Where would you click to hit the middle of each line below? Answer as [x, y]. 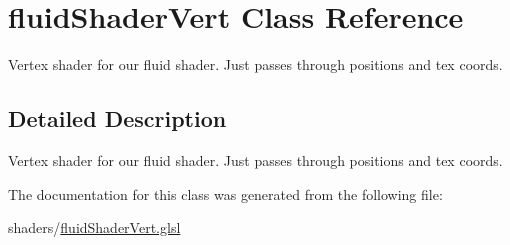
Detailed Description [117, 118]
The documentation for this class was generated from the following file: [225, 193]
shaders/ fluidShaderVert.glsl [94, 227]
